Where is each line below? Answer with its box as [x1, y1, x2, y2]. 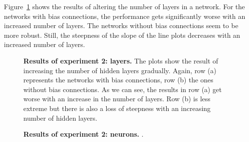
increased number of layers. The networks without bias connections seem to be [4, 20, 238, 31]
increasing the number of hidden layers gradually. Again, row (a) [23, 65, 216, 75]
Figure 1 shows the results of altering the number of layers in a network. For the [4, 1, 245, 11]
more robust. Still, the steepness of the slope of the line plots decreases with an [4, 30, 240, 40]
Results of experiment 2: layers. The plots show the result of [23, 55, 218, 65]
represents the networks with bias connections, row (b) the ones [23, 75, 213, 85]
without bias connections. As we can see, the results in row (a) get [23, 84, 222, 94]
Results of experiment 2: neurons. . [23, 129, 144, 139]
